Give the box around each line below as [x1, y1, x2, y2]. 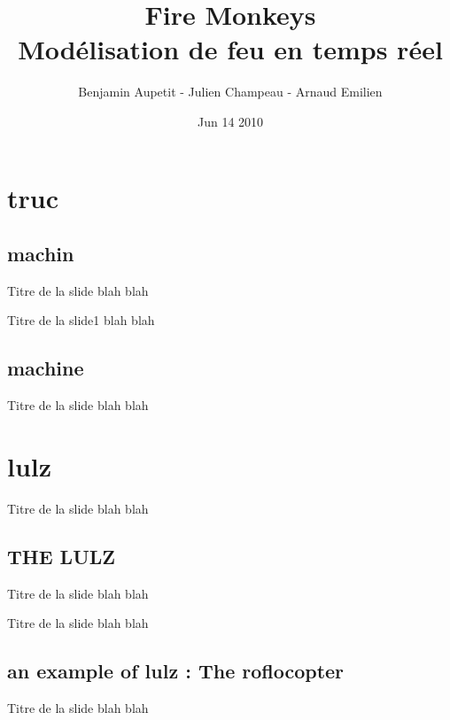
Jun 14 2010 [197, 112, 264, 130]
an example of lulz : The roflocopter [7, 657, 345, 685]
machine [7, 354, 84, 382]
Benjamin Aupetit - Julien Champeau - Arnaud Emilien [78, 82, 383, 101]
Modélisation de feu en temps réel [18, 31, 443, 67]
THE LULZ [7, 542, 116, 569]
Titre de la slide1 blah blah [7, 311, 155, 329]
